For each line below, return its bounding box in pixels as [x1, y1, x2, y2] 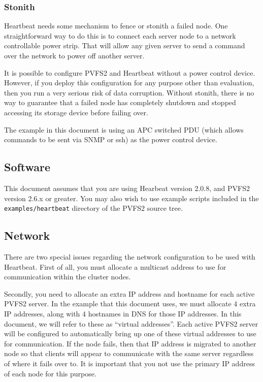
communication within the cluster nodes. [4, 271, 131, 282]
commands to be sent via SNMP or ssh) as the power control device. [4, 134, 217, 145]
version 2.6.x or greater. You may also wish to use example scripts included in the [4, 193, 259, 203]
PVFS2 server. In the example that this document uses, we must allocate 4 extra [4, 298, 256, 309]
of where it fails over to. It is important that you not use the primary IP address [4, 358, 255, 368]
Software [4, 159, 51, 175]
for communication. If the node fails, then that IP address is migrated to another [4, 338, 256, 348]
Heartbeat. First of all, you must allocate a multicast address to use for [4, 261, 226, 272]
